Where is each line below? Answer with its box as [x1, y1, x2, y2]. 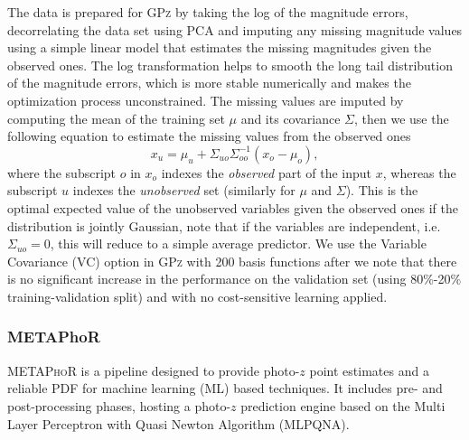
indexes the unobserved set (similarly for [72, 181, 295, 200]
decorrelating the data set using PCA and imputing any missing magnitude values [7, 20, 463, 39]
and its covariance [240, 108, 341, 127]
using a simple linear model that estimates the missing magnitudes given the [7, 38, 432, 57]
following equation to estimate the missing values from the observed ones [7, 126, 411, 145]
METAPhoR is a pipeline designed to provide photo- [7, 360, 300, 379]
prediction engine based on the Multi [240, 396, 446, 415]
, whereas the [382, 163, 456, 182]
